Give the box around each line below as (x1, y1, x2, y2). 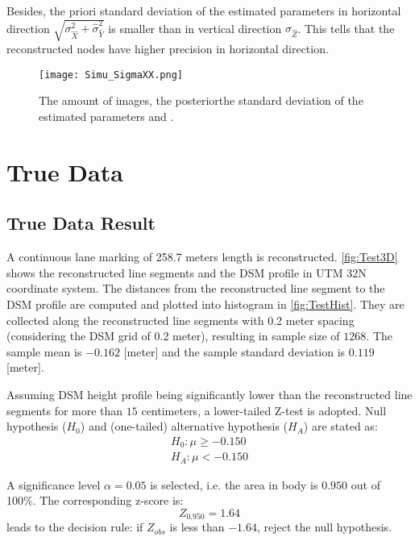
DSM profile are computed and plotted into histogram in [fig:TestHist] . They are (6, 295, 404, 312)
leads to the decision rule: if (6, 518, 143, 535)
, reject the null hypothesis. (256, 518, 392, 535)
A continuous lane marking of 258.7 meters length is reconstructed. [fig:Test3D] (6, 248, 398, 265)
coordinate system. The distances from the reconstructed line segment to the (6, 280, 385, 297)
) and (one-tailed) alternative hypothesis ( (80, 418, 288, 435)
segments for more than (6, 402, 123, 418)
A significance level (6, 476, 101, 493)
